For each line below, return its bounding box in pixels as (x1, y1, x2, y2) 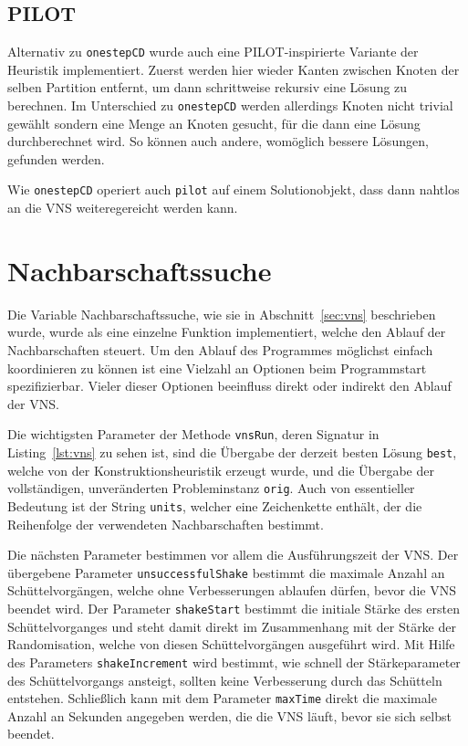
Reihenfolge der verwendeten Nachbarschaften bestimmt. (7, 514, 324, 533)
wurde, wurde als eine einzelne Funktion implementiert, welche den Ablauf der (7, 322, 446, 341)
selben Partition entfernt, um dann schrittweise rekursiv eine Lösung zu (7, 78, 408, 97)
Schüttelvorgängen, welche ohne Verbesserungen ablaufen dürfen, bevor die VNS (7, 581, 456, 600)
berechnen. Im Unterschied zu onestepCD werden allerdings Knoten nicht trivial (7, 96, 453, 115)
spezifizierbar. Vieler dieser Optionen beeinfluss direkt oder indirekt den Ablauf (7, 376, 452, 395)
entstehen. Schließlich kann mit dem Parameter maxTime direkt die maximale (7, 688, 437, 708)
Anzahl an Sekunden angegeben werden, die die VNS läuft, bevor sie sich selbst (7, 706, 452, 725)
